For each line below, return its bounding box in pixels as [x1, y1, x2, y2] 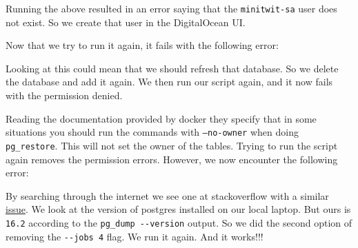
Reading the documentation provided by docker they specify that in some [6, 111, 317, 125]
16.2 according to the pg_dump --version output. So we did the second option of [6, 215, 352, 229]
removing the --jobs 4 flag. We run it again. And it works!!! [6, 229, 263, 243]
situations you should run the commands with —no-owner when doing [6, 125, 299, 139]
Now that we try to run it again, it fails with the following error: [6, 38, 279, 52]
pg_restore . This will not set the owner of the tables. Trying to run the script [6, 138, 338, 152]
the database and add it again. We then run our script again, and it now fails [6, 74, 333, 89]
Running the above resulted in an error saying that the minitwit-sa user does [6, 1, 337, 15]
